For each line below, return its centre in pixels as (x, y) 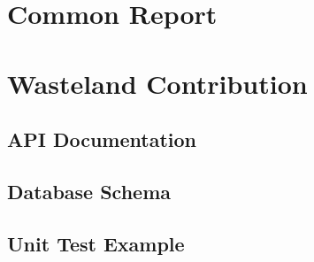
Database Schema (89, 191)
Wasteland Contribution (157, 83)
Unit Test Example (96, 243)
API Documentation (102, 139)
